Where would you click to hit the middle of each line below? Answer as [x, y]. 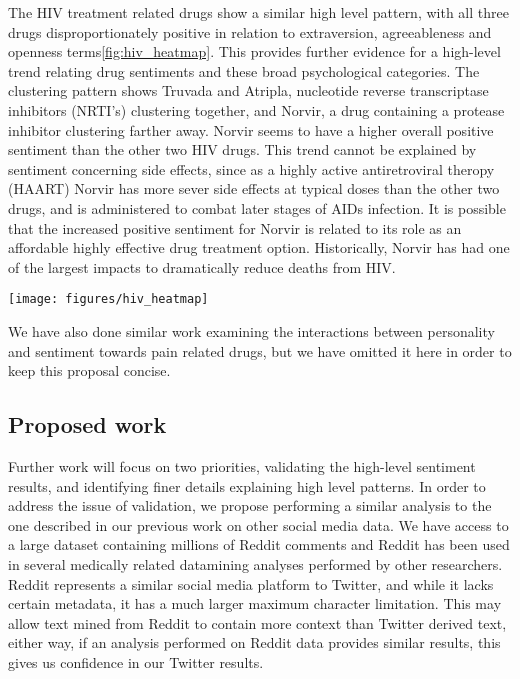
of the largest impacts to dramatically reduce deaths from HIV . [202, 266]
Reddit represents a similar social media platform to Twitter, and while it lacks [251, 583]
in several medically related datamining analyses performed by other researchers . [255, 563]
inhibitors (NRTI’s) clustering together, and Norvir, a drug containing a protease [256, 109]
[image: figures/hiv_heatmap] [108, 299]
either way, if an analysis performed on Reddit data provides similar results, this [254, 642]
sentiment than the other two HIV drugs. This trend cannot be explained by [242, 149]
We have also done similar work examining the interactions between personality [251, 330]
